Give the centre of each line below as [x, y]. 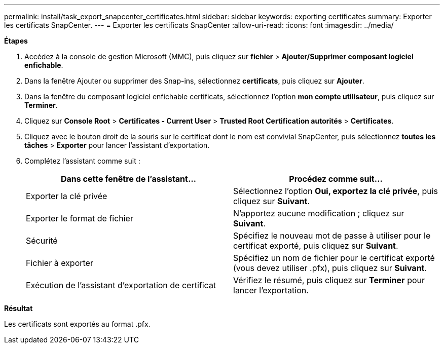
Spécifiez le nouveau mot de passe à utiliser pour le [332, 236]
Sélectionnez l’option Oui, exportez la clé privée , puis [336, 191]
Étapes [16, 41]
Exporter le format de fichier [80, 218]
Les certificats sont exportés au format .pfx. [77, 324]
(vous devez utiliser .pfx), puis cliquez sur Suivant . [330, 268]
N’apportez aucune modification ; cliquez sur [319, 213]
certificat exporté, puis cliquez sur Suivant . [316, 246]
